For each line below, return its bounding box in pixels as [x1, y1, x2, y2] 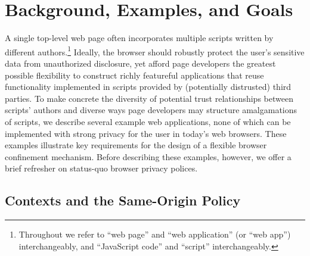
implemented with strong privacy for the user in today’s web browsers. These [5, 127, 287, 139]
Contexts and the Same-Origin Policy [5, 191, 241, 210]
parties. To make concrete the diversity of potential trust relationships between [5, 92, 293, 104]
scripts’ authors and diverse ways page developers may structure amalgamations [5, 104, 297, 116]
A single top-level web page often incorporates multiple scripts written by [5, 32, 274, 44]
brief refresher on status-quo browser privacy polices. [5, 162, 198, 174]
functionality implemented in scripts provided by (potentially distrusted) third [5, 80, 292, 93]
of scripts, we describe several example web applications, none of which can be [5, 115, 291, 127]
